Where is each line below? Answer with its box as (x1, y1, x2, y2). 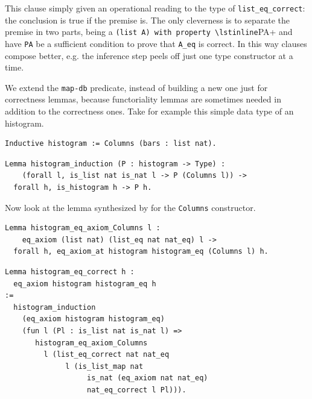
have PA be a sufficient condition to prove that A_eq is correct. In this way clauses (5, 37, 307, 49)
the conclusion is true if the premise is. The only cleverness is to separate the (5, 13, 290, 26)
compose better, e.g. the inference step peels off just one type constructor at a (5, 49, 293, 61)
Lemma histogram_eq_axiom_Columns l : (5, 224, 161, 233)
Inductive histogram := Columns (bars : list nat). (5, 139, 217, 148)
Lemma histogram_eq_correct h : (5, 268, 135, 276)
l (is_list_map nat (65, 362, 144, 371)
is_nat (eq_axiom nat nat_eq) (87, 374, 208, 383)
